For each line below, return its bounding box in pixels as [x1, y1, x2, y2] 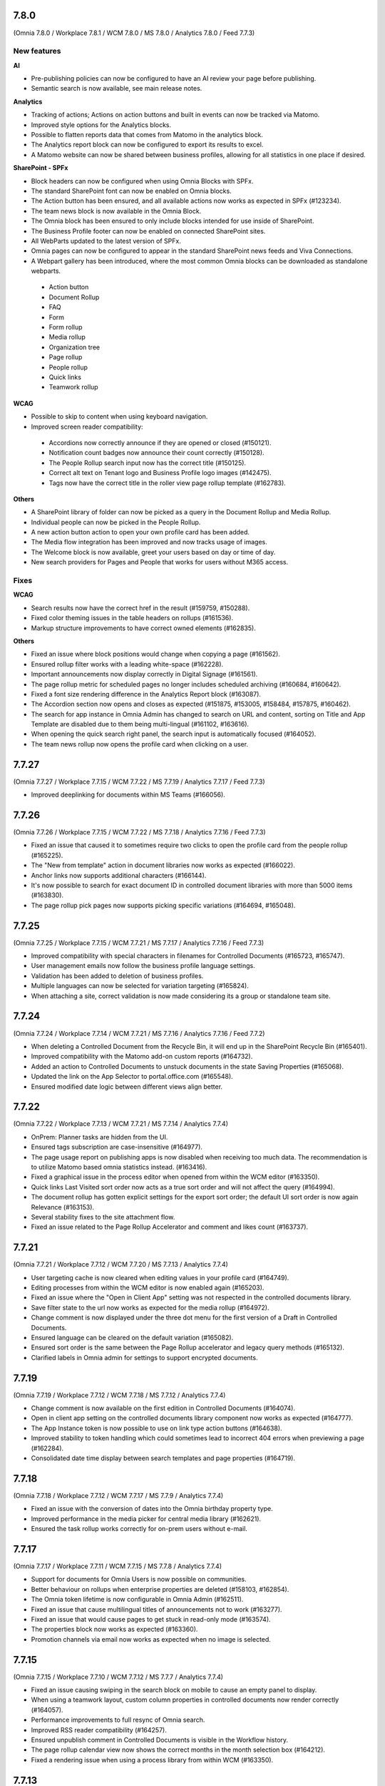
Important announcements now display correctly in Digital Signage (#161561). [31, 670, 258, 679]
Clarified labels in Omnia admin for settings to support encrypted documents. [31, 1353, 258, 1362]
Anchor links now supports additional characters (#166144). [31, 871, 207, 879]
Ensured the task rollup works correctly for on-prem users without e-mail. [31, 1525, 247, 1533]
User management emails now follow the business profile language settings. [31, 962, 256, 970]
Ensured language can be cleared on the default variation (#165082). [31, 1333, 234, 1342]
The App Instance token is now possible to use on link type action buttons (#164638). [31, 1424, 282, 1432]
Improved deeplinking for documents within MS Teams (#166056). [31, 790, 226, 799]
